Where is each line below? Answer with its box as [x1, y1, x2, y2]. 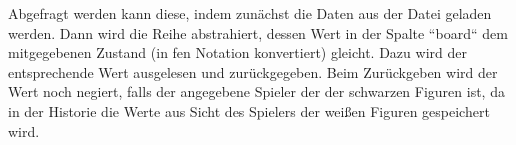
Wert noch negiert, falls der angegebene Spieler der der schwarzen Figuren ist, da [8, 81, 505, 102]
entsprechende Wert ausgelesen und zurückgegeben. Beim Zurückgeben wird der [8, 61, 498, 82]
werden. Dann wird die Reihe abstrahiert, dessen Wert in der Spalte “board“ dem [8, 22, 508, 43]
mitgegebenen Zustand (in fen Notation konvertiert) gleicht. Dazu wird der [8, 42, 467, 63]
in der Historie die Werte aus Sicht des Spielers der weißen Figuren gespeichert [8, 100, 490, 121]
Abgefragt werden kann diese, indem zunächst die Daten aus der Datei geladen [8, 3, 492, 23]
